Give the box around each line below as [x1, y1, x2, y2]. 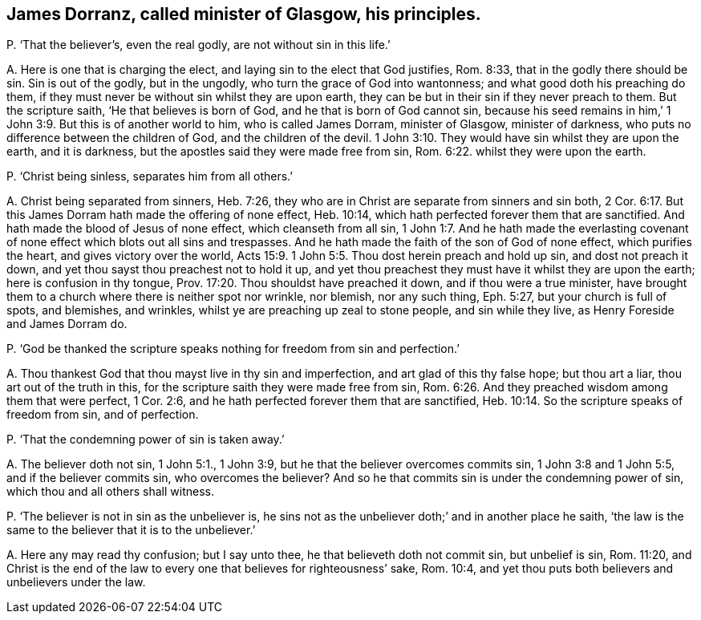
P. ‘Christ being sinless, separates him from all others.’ [6, 169, 293, 184]
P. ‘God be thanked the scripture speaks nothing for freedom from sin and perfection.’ [6, 342, 460, 356]
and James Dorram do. [6, 317, 128, 331]
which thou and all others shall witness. [6, 484, 214, 499]
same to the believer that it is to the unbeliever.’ [6, 523, 256, 537]
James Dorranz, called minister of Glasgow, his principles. [6, 4, 481, 24]
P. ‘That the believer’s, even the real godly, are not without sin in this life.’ [6, 38, 391, 52]
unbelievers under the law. [6, 575, 146, 590]
